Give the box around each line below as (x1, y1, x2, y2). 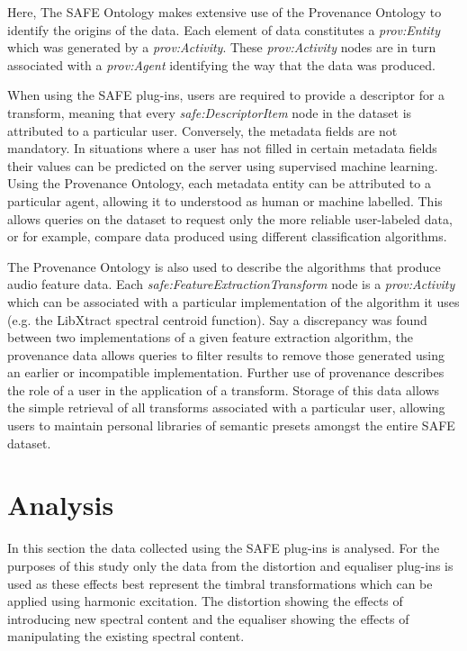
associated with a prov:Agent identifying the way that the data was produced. (7, 55, 436, 74)
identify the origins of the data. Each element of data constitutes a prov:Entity (7, 20, 441, 39)
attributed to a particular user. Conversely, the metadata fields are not (7, 121, 398, 140)
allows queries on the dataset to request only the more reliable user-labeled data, (7, 209, 453, 228)
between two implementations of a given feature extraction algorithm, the (7, 328, 413, 347)
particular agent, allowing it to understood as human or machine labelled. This (7, 191, 443, 210)
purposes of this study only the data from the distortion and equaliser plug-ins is (7, 556, 454, 574)
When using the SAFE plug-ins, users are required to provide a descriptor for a (7, 86, 445, 104)
